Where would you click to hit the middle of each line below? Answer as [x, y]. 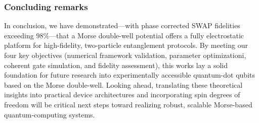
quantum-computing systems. [50, 114]
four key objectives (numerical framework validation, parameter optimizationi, [125, 55]
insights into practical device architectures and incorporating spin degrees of [122, 95]
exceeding [19, 35]
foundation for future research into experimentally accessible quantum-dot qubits [129, 75]
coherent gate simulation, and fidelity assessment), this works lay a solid [116, 65]
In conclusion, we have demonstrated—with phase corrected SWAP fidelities [122, 25]
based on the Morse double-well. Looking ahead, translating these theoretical [123, 84]
